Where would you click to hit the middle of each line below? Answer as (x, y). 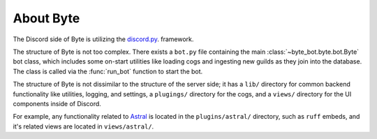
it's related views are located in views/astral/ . (83, 126)
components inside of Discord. (57, 103)
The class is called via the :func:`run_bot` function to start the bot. (108, 71)
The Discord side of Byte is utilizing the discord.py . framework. (103, 39)
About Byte (46, 18)
